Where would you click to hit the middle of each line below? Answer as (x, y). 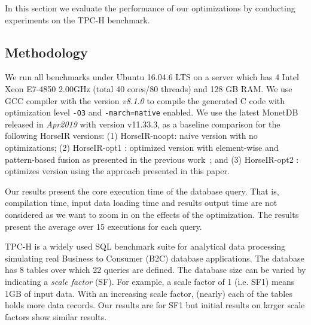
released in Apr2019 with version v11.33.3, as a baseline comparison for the (143, 124)
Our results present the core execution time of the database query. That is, (142, 191)
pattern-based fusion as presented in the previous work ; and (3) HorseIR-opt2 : (152, 159)
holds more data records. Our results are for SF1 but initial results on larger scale (155, 305)
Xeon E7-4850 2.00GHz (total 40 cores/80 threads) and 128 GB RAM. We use (149, 88)
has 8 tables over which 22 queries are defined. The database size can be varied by (155, 270)
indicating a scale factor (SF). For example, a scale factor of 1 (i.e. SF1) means (150, 281)
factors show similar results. (56, 316)
